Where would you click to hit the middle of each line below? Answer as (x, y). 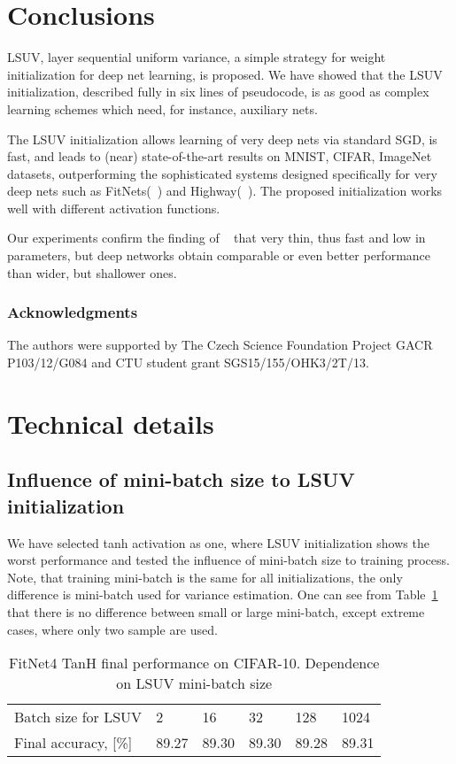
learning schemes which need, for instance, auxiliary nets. (162, 108)
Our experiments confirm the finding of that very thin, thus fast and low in (216, 238)
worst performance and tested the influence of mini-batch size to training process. (228, 560)
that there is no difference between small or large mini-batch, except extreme (216, 612)
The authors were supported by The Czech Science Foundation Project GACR (220, 345)
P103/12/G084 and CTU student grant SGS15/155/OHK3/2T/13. (188, 363)
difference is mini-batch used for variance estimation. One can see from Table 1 (223, 594)
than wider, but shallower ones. (92, 272)
